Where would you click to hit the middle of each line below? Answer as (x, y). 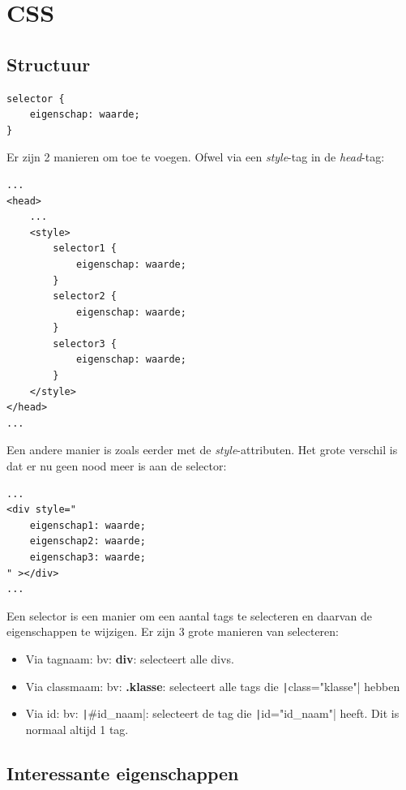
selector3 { (85, 343)
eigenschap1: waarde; (88, 525)
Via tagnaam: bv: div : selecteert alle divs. (130, 658)
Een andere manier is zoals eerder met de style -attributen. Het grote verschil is (202, 450)
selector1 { (85, 249)
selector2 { (85, 296)
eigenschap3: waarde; (88, 558)
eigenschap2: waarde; (88, 541)
